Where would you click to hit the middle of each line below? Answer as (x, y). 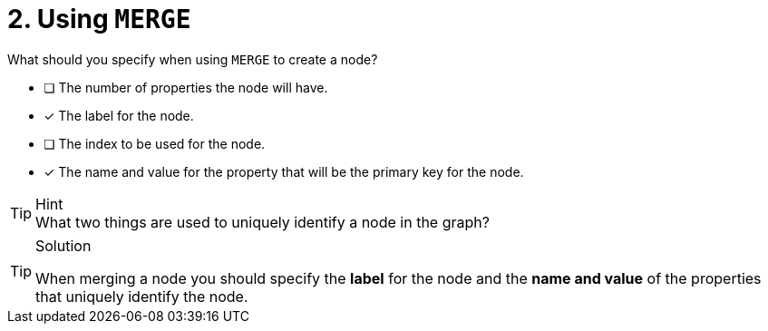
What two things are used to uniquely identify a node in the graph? (262, 222)
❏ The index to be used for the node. (155, 143)
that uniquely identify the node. (142, 296)
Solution (63, 245)
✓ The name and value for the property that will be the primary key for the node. (284, 171)
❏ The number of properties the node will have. (186, 87)
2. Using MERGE (99, 19)
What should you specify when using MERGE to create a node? (193, 59)
